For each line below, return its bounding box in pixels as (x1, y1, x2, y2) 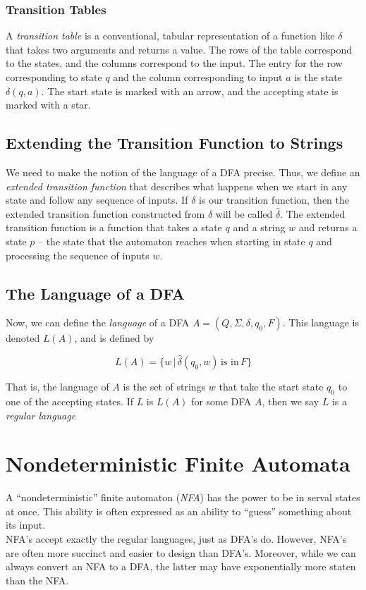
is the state (294, 70, 342, 84)
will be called (215, 206, 273, 221)
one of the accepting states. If (6, 393, 133, 408)
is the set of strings (123, 379, 206, 394)
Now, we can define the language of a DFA (6, 315, 190, 330)
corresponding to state (6, 70, 102, 84)
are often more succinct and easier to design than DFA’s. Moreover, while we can (6, 545, 356, 560)
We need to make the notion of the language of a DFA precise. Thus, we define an (6, 164, 360, 179)
